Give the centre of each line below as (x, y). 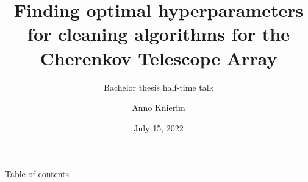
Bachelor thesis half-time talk (159, 87)
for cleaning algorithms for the (159, 34)
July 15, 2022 (159, 128)
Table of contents (37, 174)
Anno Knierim (159, 107)
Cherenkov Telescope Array (159, 58)
